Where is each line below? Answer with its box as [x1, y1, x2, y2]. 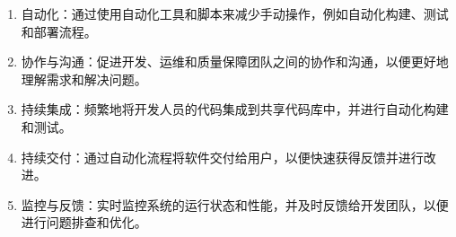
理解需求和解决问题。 [21, 69, 147, 88]
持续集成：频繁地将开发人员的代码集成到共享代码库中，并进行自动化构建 [21, 100, 449, 118]
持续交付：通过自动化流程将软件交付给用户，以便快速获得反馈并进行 [21, 147, 424, 166]
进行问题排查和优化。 [21, 213, 147, 232]
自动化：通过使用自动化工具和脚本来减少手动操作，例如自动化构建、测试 [21, 4, 449, 22]
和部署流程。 [21, 22, 97, 40]
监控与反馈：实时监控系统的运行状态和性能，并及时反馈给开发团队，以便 [21, 195, 449, 214]
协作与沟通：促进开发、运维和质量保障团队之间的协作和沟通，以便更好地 [21, 52, 449, 71]
